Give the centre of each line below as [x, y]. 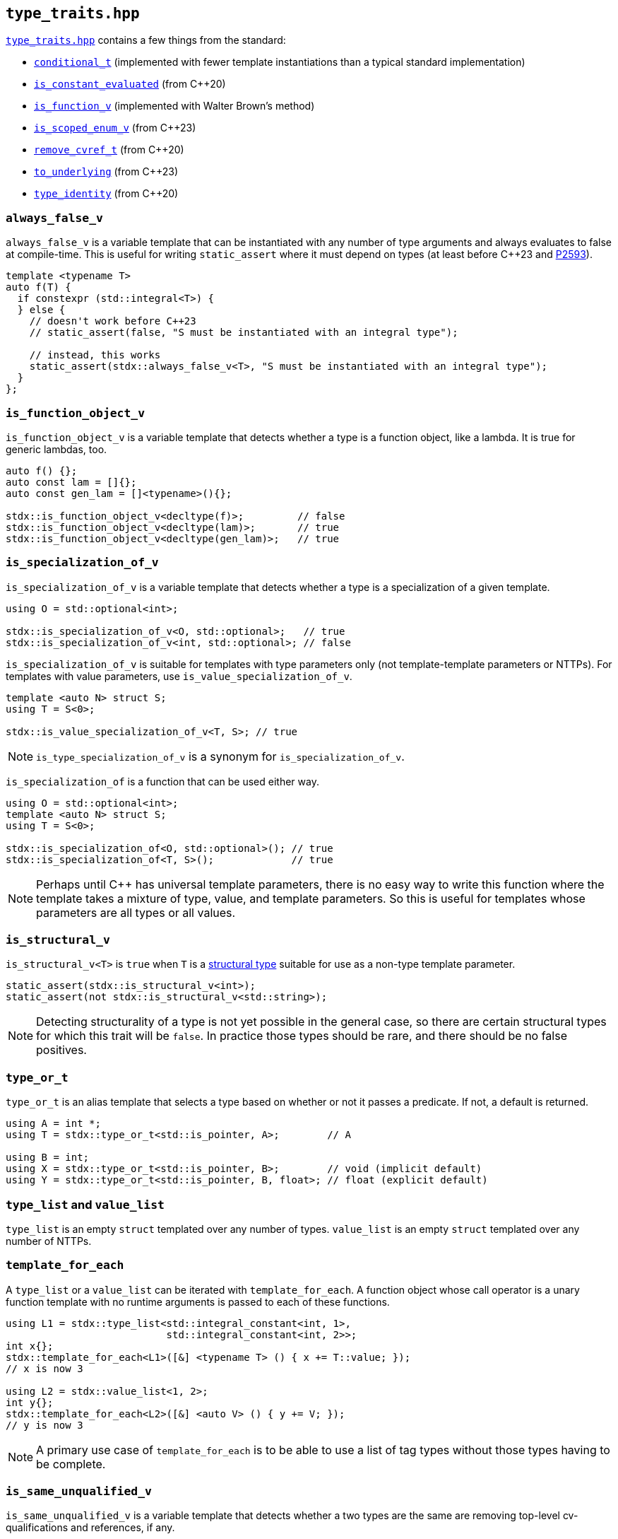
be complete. [71, 1464]
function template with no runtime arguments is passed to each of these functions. [198, 1301]
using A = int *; [53, 1124]
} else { [41, 310]
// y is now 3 [44, 1425]
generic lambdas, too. [57, 449]
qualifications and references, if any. [90, 1528]
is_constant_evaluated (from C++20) [130, 84]
